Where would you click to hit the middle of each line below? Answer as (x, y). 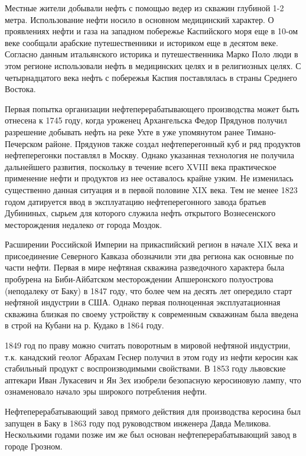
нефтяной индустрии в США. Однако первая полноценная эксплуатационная (143, 302)
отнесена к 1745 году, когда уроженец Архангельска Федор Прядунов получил (146, 120)
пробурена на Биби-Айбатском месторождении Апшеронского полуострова (139, 279)
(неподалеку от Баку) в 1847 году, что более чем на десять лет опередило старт (149, 290)
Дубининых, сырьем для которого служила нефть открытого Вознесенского (140, 213)
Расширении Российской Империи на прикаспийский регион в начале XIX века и (152, 244)
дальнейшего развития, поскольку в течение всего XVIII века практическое (141, 166)
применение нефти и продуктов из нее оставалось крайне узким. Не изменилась (149, 178)
